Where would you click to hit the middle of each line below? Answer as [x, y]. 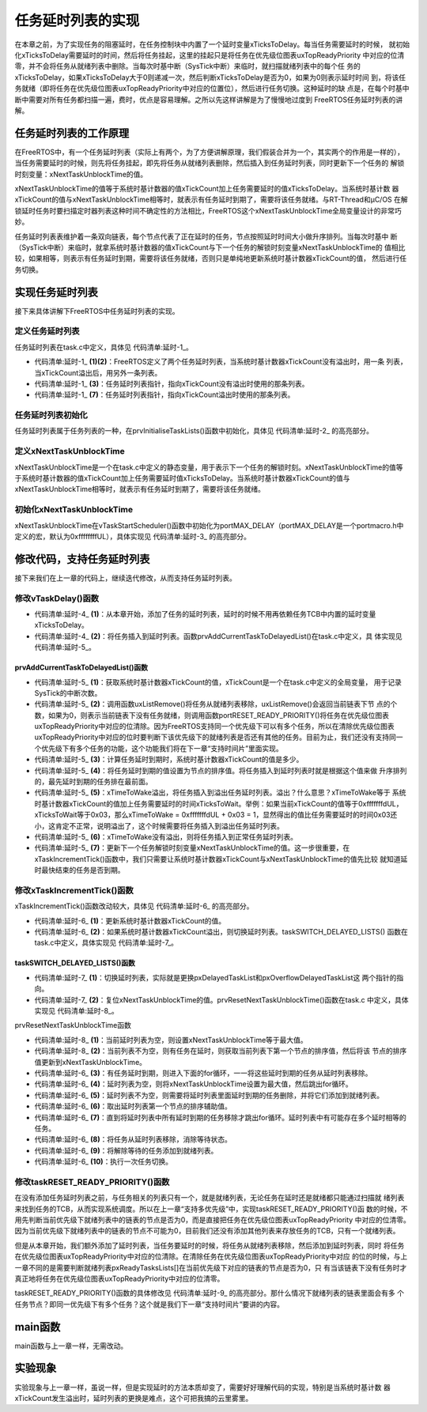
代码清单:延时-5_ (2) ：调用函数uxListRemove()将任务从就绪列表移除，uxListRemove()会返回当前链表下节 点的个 [216, 704]
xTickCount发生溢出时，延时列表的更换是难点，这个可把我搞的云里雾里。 [134, 1398]
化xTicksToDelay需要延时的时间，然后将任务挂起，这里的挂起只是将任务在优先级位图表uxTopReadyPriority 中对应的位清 [210, 55]
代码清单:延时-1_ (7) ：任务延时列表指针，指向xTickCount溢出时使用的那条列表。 [164, 395]
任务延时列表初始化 [51, 415]
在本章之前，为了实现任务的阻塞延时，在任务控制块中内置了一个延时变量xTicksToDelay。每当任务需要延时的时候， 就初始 [212, 44]
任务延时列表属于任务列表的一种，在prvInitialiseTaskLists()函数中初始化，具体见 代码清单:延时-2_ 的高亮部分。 [194, 431]
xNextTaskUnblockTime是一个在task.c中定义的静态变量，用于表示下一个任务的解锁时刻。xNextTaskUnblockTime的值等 [209, 467]
